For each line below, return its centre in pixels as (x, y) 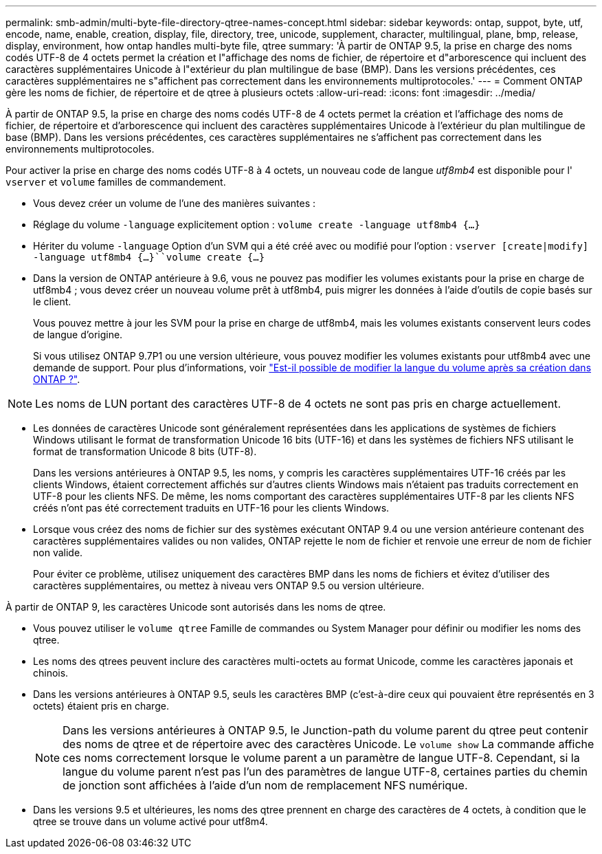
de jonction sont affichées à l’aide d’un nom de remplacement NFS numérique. (265, 785)
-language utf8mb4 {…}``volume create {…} (149, 257)
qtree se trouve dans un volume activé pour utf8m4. (150, 821)
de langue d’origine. (78, 335)
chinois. (51, 673)
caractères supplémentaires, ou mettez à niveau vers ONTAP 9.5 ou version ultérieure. (229, 585)
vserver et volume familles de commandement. (116, 182)
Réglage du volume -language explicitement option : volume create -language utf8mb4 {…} (257, 225)
